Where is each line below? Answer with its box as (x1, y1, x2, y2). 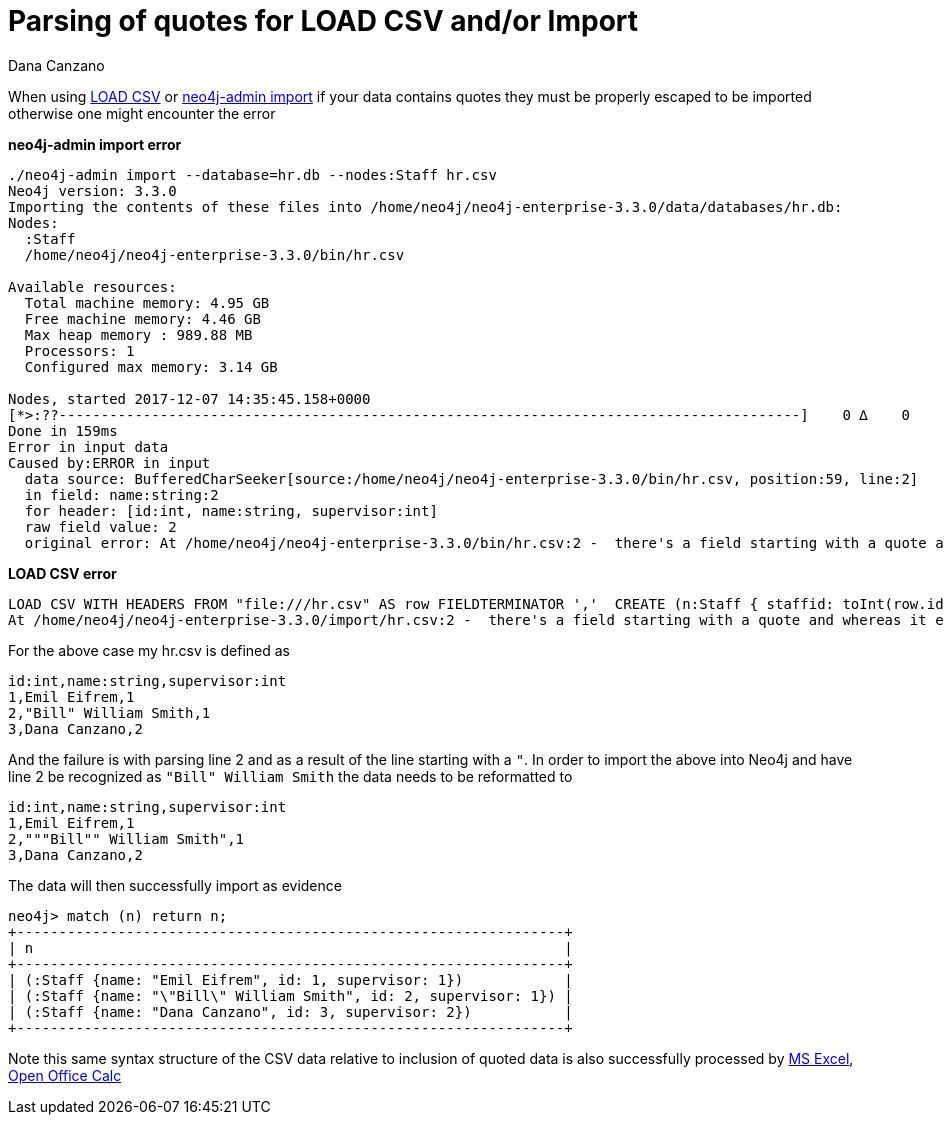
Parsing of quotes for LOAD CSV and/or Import (8, 4, 639, 38)
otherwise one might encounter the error (8, 104, 276, 122)
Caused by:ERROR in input (8, 454, 211, 471)
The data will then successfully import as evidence (8, 876, 342, 894)
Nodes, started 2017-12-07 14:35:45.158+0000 (8, 390, 371, 407)
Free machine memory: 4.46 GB (24, 310, 261, 327)
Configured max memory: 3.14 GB (24, 358, 278, 375)
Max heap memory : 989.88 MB (24, 326, 253, 343)
